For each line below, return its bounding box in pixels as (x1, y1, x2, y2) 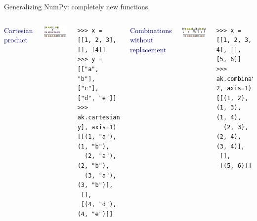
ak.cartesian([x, (77, 113, 134, 121)
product (4, 35, 28, 45)
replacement (129, 44, 167, 54)
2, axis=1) (216, 85, 252, 92)
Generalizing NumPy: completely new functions (4, 1, 148, 11)
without (129, 35, 154, 45)
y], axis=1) (77, 123, 117, 131)
